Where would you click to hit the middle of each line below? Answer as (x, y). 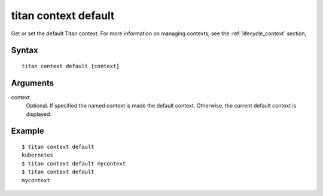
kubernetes (38, 155)
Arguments (33, 83)
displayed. (39, 114)
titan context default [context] (71, 66)
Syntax (25, 50)
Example (28, 131)
